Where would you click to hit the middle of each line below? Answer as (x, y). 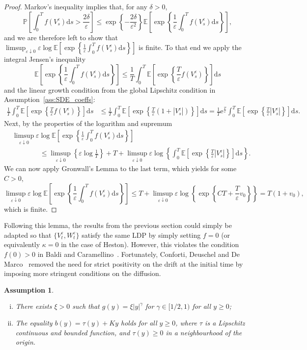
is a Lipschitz (225, 322)
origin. (26, 342)
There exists (34, 306)
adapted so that (28, 235)
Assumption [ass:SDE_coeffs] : (50, 99)
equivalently (22, 244)
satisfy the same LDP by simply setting (141, 235)
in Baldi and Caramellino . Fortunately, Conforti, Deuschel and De (139, 254)
